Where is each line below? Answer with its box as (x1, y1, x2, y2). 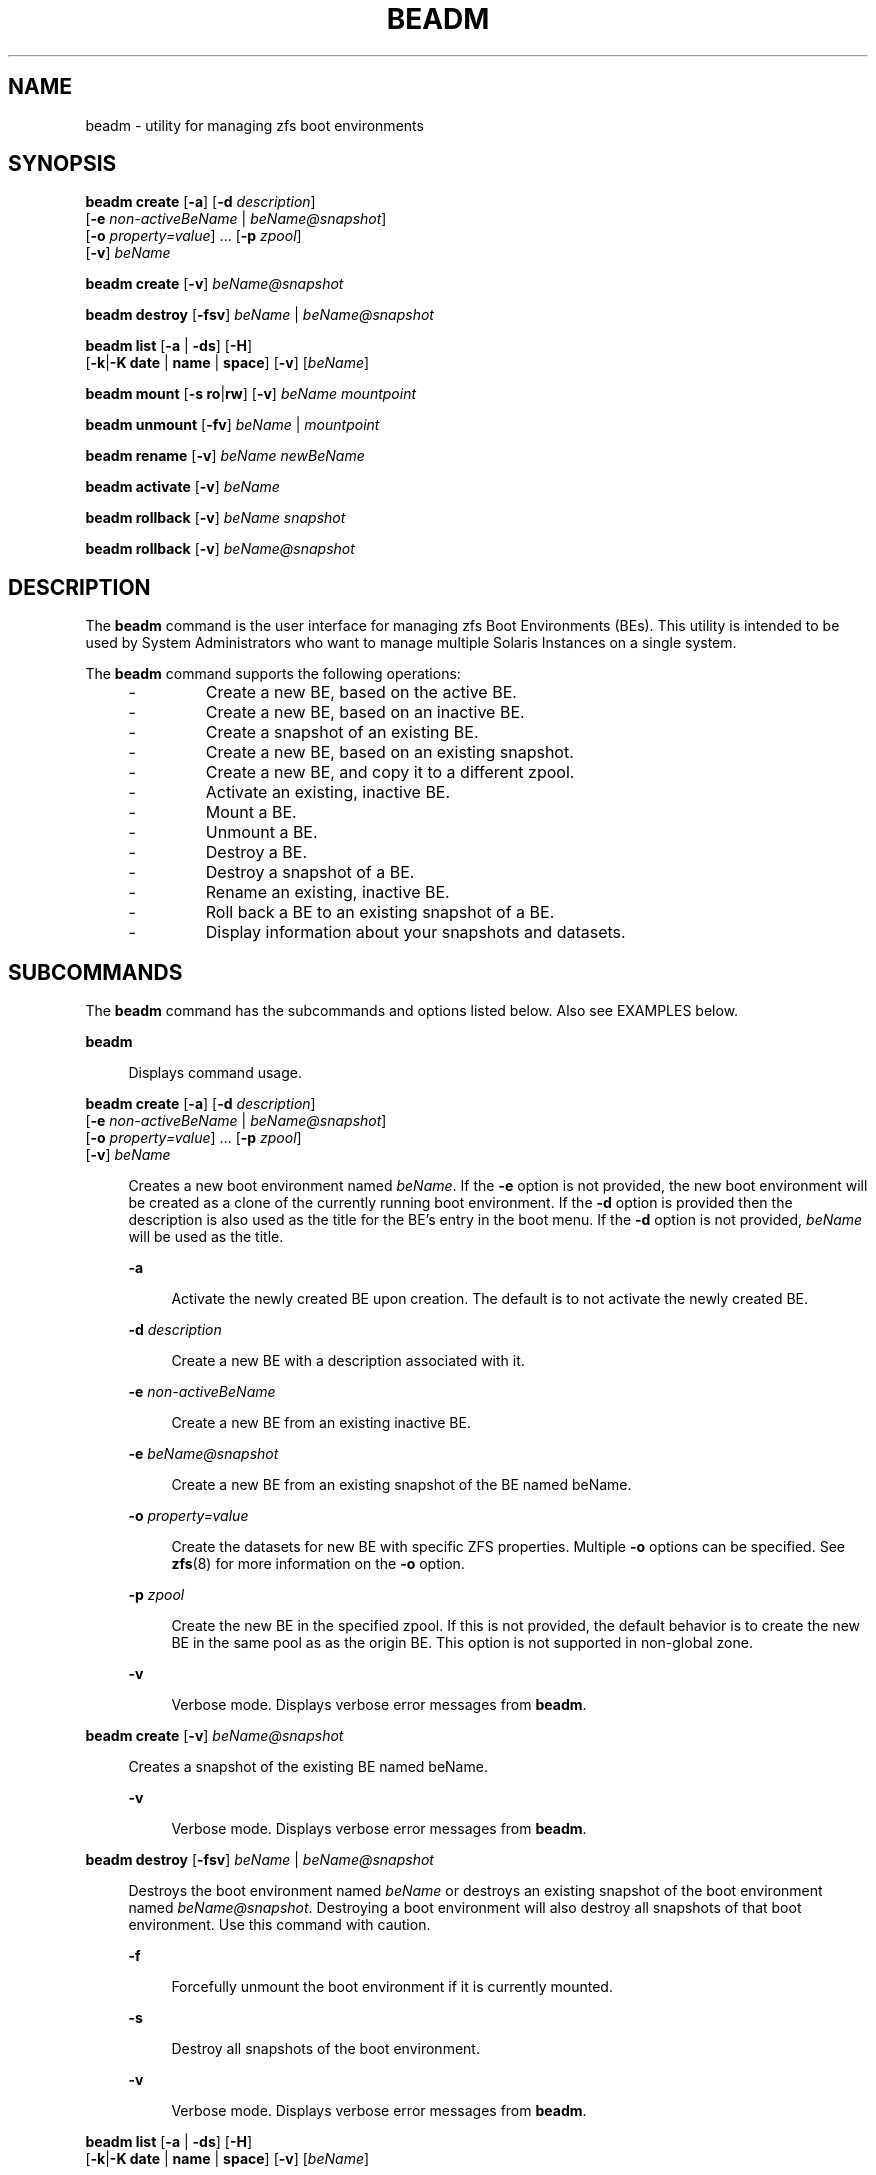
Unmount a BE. (205, 822, 318, 843)
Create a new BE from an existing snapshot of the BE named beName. (171, 1476, 632, 1494)
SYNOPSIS (8, 151, 117, 177)
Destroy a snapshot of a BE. (205, 862, 415, 883)
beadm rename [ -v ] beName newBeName (85, 447, 365, 465)
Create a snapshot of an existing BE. (205, 722, 479, 743)
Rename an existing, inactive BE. (205, 882, 450, 903)
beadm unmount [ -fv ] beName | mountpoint (85, 416, 380, 434)
